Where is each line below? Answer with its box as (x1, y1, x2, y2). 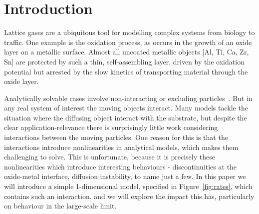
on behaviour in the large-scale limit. (4, 200, 117, 211)
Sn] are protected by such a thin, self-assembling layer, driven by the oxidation (4, 56, 245, 66)
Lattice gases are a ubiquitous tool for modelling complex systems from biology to (4, 27, 255, 37)
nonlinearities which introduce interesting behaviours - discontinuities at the (4, 161, 237, 171)
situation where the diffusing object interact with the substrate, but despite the (4, 112, 247, 122)
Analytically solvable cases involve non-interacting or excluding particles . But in (4, 92, 253, 103)
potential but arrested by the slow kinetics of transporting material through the (4, 66, 248, 76)
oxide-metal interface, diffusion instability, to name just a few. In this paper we (4, 171, 246, 181)
